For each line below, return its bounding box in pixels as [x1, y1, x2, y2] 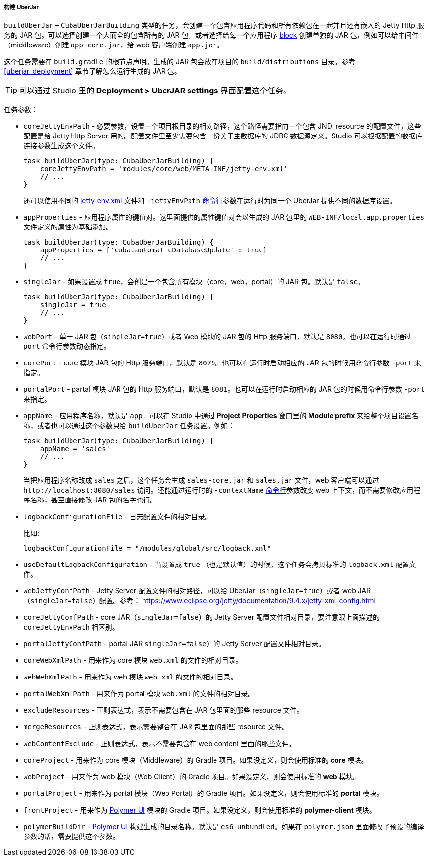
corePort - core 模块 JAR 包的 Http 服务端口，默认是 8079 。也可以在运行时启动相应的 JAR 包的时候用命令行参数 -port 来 [24, 359, 421, 367]
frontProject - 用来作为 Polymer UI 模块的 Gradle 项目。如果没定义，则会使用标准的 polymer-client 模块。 [24, 806, 376, 815]
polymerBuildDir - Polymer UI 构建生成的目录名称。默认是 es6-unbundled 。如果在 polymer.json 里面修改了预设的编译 [24, 822, 424, 831]
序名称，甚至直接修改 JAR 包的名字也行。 [24, 496, 157, 504]
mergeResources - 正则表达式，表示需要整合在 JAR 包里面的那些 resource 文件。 [24, 723, 288, 731]
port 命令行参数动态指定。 [24, 342, 111, 351]
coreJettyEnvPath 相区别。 [24, 623, 119, 632]
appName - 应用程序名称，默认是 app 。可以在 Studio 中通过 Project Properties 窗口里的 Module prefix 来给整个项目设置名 [24, 411, 419, 420]
